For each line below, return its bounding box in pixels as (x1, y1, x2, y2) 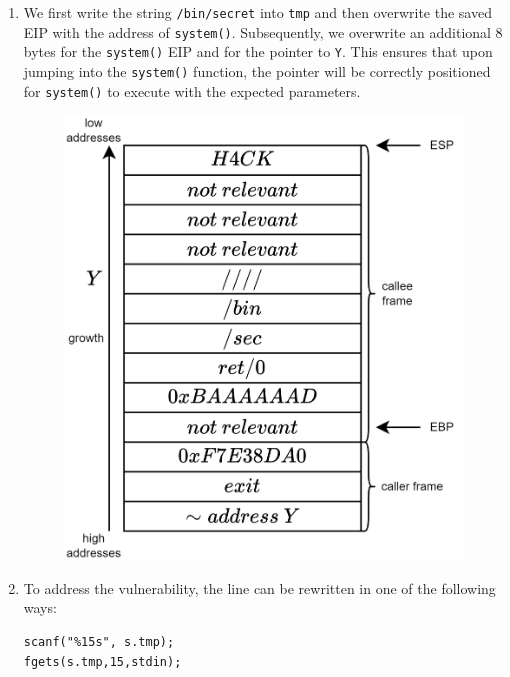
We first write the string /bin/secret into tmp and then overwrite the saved (23, 2, 492, 22)
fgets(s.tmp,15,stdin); (23, 654, 182, 669)
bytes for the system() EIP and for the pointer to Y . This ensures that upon (23, 41, 493, 62)
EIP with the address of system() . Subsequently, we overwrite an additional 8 (23, 21, 503, 42)
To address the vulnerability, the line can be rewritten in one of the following (23, 577, 496, 598)
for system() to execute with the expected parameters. (23, 80, 361, 101)
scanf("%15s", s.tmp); (23, 635, 175, 650)
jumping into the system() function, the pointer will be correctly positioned (23, 60, 491, 81)
